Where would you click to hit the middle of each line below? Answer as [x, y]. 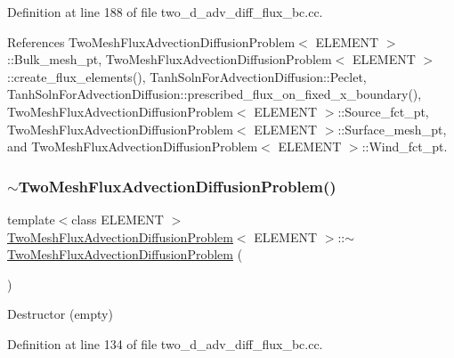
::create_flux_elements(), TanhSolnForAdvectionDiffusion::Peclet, [187, 76]
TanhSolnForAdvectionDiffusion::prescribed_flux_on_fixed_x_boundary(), [215, 94]
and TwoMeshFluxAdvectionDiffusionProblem [133, 146]
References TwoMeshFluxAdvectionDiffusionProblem [151, 41]
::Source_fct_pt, [383, 111]
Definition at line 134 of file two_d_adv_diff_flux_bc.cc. [165, 343]
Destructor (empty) [60, 314]
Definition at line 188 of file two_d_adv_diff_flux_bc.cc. [165, 12]
